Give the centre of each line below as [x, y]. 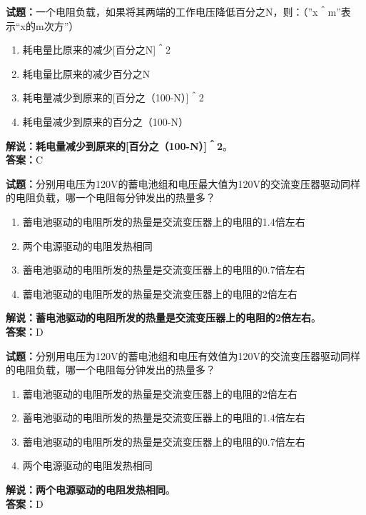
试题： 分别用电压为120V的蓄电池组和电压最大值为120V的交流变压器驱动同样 [183, 183]
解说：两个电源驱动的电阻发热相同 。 [91, 490]
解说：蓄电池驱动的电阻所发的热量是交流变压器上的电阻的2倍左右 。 [164, 317]
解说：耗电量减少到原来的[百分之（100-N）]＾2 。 [120, 145]
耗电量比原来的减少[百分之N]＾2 [97, 50]
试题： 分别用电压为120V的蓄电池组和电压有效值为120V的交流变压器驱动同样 [183, 355]
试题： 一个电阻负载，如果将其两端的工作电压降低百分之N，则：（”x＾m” [173, 11]
